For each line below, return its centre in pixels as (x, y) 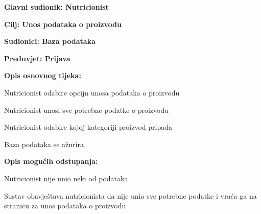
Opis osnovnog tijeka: (43, 75)
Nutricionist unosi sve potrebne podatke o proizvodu (86, 110)
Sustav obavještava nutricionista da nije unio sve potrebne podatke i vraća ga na (130, 195)
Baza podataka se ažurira (44, 144)
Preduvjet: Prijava (37, 58)
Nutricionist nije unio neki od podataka (66, 178)
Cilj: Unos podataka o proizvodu (63, 24)
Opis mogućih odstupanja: (51, 161)
